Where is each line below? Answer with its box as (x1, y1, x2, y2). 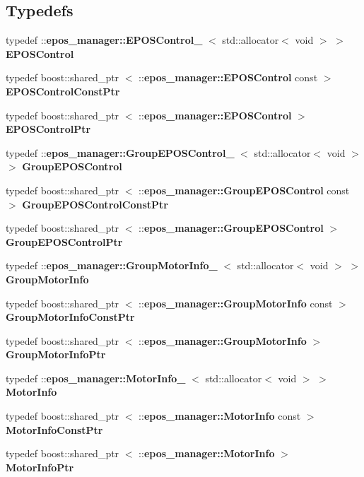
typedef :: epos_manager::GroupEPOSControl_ (6, 145, 235, 160)
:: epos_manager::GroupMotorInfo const (139, 295, 333, 310)
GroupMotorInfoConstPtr (6, 310, 135, 324)
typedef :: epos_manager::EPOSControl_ (6, 33, 203, 47)
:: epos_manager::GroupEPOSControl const (139, 182, 350, 197)
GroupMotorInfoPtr (6, 347, 106, 362)
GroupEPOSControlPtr (6, 234, 123, 249)
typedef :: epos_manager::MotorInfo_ (6, 370, 186, 385)
